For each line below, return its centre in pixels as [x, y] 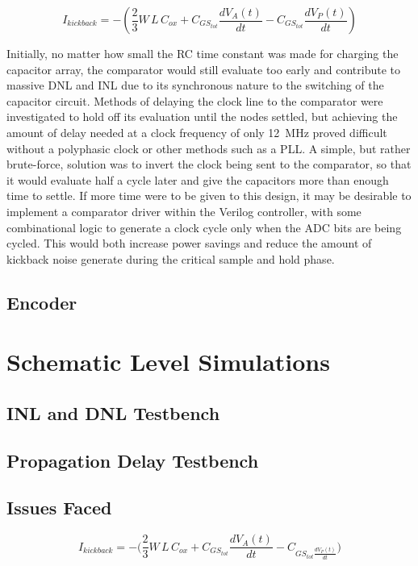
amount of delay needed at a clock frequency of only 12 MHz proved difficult [197, 132]
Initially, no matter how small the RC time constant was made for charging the [203, 53]
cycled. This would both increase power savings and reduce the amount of [189, 243]
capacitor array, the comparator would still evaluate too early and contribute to [204, 69]
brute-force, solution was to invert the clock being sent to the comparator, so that [209, 164]
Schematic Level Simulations [168, 362]
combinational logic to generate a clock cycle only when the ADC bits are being [204, 227]
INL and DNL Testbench [113, 412]
